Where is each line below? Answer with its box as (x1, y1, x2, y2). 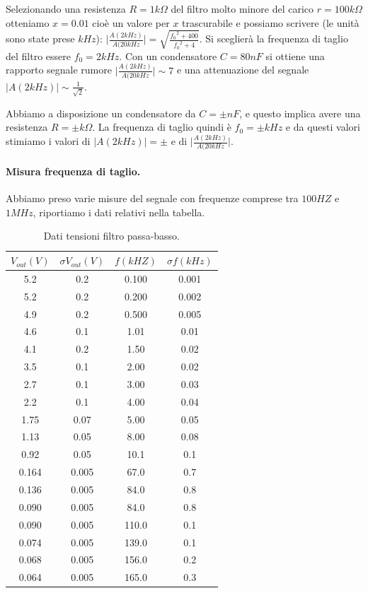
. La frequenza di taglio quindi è (92, 119, 231, 134)
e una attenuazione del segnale (176, 62, 309, 77)
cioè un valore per (92, 15, 170, 30)
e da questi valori (285, 119, 360, 134)
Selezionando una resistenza (6, 1, 126, 16)
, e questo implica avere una (239, 105, 361, 120)
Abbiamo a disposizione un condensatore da (6, 105, 196, 120)
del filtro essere (6, 48, 71, 63)
